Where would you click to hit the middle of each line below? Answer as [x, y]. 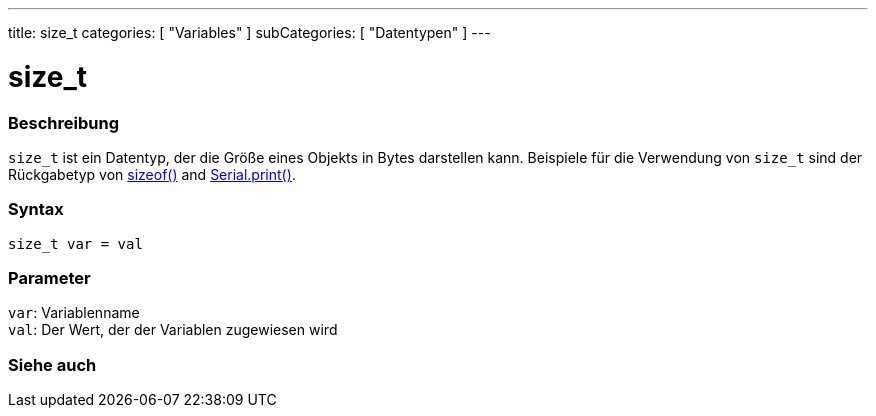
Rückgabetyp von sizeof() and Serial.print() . [152, 174]
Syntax [36, 209]
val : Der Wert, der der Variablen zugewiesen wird [173, 330]
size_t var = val [75, 243]
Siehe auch [52, 364]
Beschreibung [64, 122]
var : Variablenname [74, 313]
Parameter [49, 278]
